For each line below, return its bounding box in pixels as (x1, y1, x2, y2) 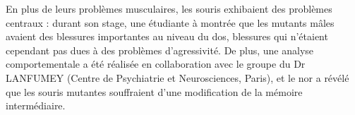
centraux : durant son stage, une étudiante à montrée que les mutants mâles (6, 15, 335, 30)
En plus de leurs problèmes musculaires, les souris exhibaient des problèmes (6, 1, 332, 16)
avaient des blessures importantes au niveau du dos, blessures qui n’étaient (6, 29, 328, 44)
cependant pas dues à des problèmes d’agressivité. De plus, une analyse (6, 42, 314, 57)
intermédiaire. (6, 98, 66, 113)
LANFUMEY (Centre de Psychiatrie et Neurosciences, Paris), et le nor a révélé (6, 70, 349, 85)
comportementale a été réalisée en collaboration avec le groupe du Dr (6, 56, 306, 71)
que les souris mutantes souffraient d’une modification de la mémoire (6, 84, 303, 99)
